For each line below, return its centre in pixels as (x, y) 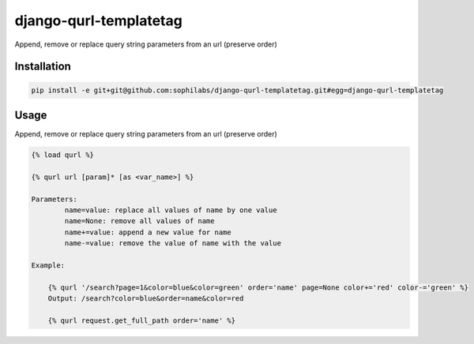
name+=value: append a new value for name (148, 232)
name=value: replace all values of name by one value (171, 210)
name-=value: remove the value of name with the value (173, 243)
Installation (43, 67)
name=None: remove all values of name (139, 221)
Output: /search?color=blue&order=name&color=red (146, 299)
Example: (48, 265)
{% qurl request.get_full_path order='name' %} (142, 320)
